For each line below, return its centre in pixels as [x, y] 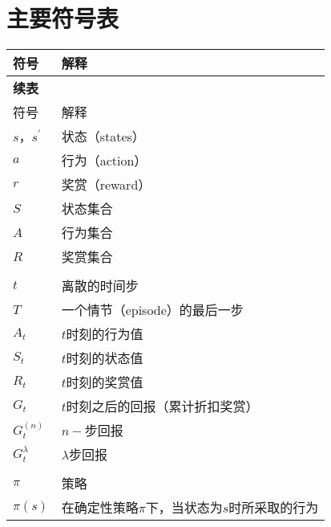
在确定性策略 [100, 508]
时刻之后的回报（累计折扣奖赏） [162, 406]
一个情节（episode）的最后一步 [152, 310]
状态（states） [103, 137]
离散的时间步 [100, 286]
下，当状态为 [184, 508]
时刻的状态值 [105, 358]
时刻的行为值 [105, 334]
